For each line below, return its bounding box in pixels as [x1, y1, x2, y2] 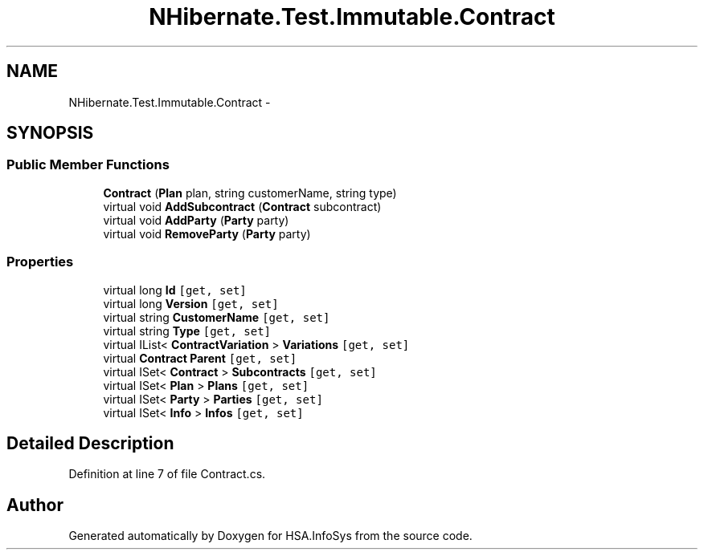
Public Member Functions [6, 156, 170, 173]
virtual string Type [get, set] [103, 323, 272, 338]
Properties [6, 254, 74, 270]
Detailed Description [6, 432, 174, 453]
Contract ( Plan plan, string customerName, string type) [103, 185, 397, 200]
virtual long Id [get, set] [103, 282, 247, 297]
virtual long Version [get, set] [103, 296, 279, 310]
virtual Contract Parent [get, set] [103, 351, 297, 365]
